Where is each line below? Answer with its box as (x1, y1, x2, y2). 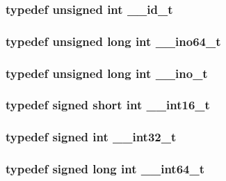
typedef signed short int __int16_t (6, 96, 210, 113)
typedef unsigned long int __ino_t (6, 64, 208, 81)
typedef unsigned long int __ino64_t (6, 32, 221, 49)
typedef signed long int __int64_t (6, 160, 204, 178)
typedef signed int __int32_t (6, 128, 177, 145)
